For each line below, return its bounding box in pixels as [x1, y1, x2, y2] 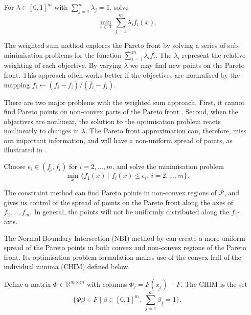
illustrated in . [4, 145, 47, 155]
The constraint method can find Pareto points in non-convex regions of [4, 188, 217, 198]
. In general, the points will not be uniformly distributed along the [30, 207, 229, 217]
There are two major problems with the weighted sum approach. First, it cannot [4, 97, 245, 107]
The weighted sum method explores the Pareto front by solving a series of [4, 40, 226, 50]
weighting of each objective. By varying [4, 60, 122, 70]
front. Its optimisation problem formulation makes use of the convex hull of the [4, 252, 241, 262]
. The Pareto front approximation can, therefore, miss [85, 126, 246, 136]
